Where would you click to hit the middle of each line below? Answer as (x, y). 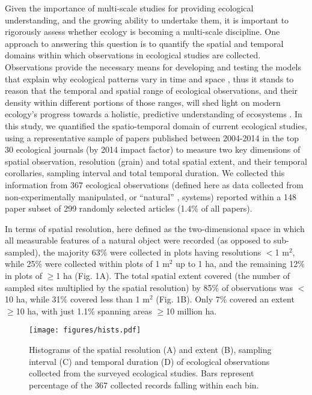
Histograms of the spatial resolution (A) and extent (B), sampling (150, 350)
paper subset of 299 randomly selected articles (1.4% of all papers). (129, 208)
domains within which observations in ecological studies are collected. (133, 55)
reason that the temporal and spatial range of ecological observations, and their (151, 90)
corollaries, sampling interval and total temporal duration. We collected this (145, 173)
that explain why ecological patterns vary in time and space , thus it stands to (149, 78)
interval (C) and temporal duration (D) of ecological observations (149, 361)
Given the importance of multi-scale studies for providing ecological (129, 8)
